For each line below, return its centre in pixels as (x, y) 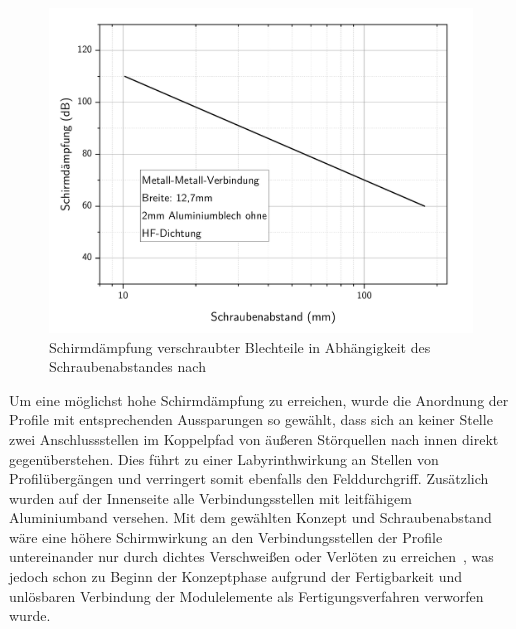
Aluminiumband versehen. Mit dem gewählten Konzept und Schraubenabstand (250, 517)
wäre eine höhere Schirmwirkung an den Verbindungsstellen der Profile (226, 536)
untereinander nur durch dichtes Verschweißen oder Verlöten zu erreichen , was (251, 556)
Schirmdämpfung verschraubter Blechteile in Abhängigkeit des (240, 346)
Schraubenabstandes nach (127, 366)
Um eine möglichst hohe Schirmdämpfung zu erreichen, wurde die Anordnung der (259, 399)
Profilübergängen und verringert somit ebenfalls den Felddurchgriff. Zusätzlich (249, 478)
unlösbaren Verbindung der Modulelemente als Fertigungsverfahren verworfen (246, 595)
